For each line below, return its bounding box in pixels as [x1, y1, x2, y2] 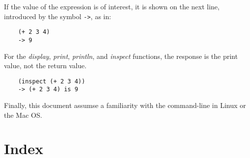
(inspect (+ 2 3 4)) [18, 78, 85, 85]
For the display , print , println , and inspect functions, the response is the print [4, 51, 238, 61]
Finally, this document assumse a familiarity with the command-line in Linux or [4, 100, 246, 110]
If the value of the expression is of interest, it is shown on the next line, [4, 1, 220, 11]
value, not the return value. [4, 60, 87, 71]
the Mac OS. [4, 109, 42, 120]
